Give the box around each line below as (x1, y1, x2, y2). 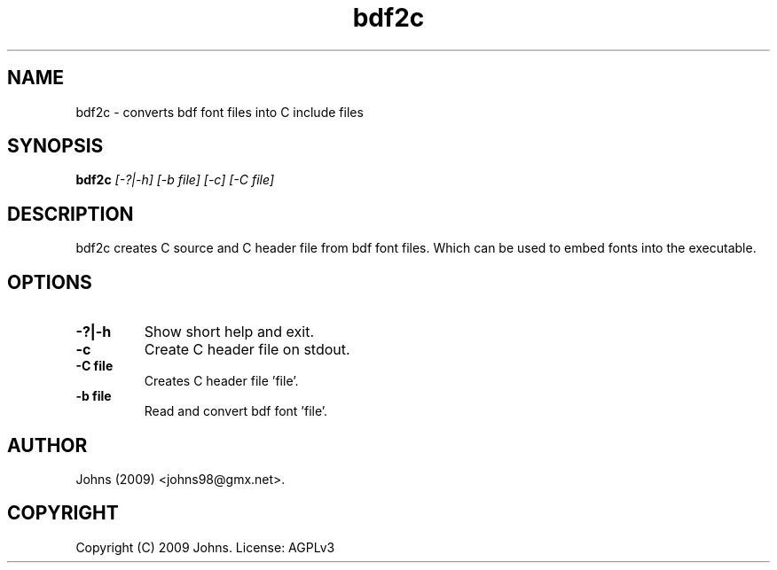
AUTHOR (7, 433, 88, 457)
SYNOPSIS (7, 135, 104, 158)
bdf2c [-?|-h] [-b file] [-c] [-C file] (75, 172, 275, 188)
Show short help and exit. (144, 323, 315, 341)
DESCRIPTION (7, 202, 134, 225)
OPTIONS (7, 270, 92, 293)
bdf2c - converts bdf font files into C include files (75, 104, 364, 120)
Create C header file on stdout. (144, 340, 350, 359)
